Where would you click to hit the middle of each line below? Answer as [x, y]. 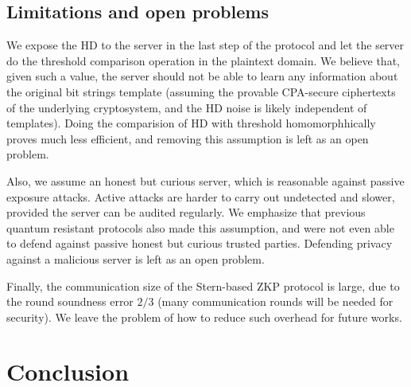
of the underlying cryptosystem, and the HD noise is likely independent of [187, 107]
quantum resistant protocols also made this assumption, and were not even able [200, 227]
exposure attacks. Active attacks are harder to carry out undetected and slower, [201, 196]
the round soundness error [70, 301]
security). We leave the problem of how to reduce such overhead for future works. [204, 317]
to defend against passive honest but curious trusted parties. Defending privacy [200, 243]
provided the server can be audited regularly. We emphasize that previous [186, 212]
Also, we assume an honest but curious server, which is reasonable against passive [205, 180]
